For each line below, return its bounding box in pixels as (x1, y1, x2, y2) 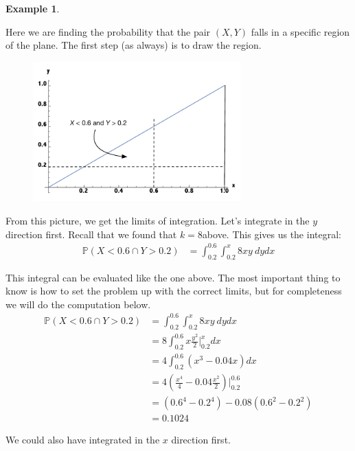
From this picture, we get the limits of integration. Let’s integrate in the (5, 213, 310, 227)
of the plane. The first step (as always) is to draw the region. (5, 38, 262, 52)
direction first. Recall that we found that (5, 227, 177, 241)
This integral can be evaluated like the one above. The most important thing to (5, 270, 341, 284)
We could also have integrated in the (5, 432, 160, 447)
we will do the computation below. (5, 297, 151, 311)
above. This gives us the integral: (202, 227, 341, 241)
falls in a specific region (251, 24, 350, 38)
